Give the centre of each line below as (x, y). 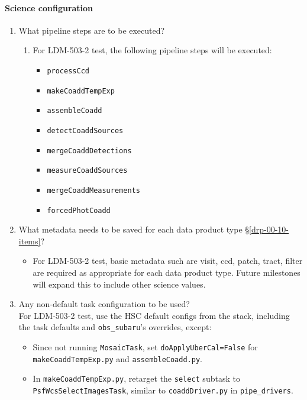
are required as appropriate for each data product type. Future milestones (167, 272)
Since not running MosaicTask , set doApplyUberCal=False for (145, 347)
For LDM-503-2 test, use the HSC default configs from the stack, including (154, 315)
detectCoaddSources (85, 130)
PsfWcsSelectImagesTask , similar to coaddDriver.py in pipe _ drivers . (163, 390)
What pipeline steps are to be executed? (92, 30)
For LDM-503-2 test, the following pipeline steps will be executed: (152, 50)
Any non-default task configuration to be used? (104, 304)
